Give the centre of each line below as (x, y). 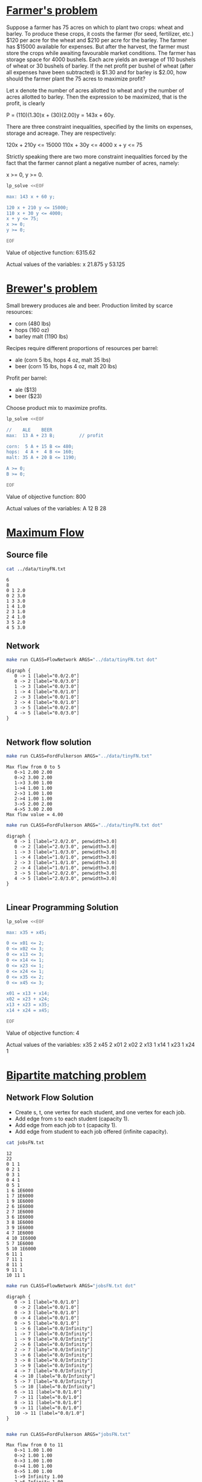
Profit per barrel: (27, 378)
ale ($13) (26, 389)
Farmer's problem (52, 11)
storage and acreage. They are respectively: (61, 133)
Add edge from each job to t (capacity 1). (66, 1125)
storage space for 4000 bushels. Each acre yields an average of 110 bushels (101, 59)
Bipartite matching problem (76, 1075)
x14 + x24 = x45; (28, 1010)
